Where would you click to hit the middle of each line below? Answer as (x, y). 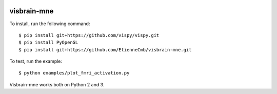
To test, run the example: (36, 61)
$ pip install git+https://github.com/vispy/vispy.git (89, 35)
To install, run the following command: (50, 24)
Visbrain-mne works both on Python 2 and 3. (57, 84)
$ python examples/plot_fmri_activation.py (74, 73)
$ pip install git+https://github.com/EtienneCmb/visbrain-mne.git (105, 50)
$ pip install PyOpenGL (48, 43)
